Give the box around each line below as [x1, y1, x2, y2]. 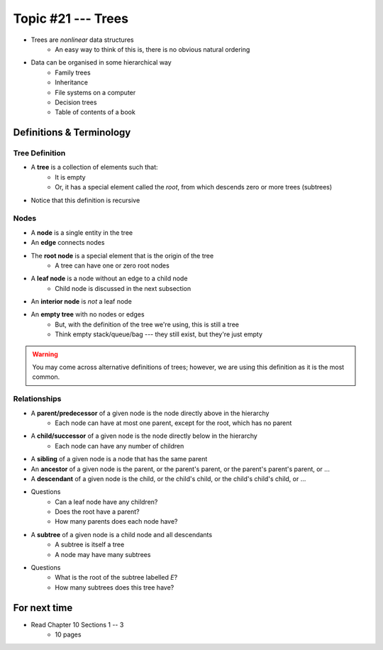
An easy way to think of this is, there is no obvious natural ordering [55, 45, 250, 53]
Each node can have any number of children [55, 441, 184, 450]
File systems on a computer [55, 88, 136, 97]
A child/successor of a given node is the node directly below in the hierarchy [30, 431, 258, 440]
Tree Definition [13, 148, 66, 158]
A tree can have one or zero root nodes [55, 261, 170, 270]
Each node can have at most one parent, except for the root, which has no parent [55, 419, 292, 427]
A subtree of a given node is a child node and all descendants [30, 530, 213, 539]
